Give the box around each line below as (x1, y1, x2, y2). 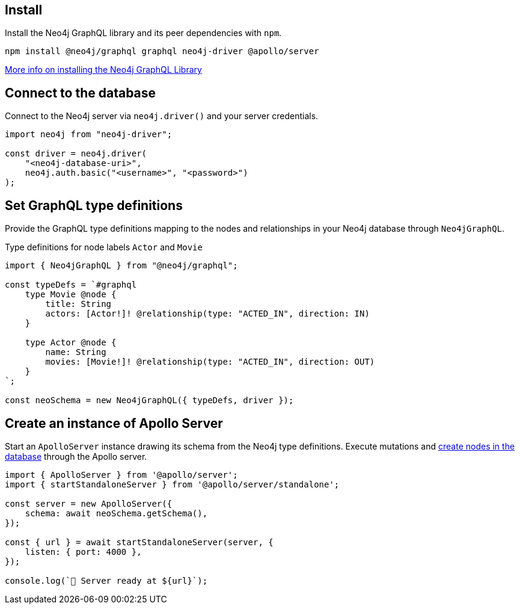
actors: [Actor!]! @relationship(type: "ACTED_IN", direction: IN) (45, 309, 370, 319)
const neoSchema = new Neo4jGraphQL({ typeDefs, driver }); (5, 395, 294, 406)
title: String (45, 299, 112, 309)
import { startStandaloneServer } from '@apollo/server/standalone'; (5, 479, 340, 489)
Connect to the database (5, 85, 156, 100)
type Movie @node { (25, 289, 117, 300)
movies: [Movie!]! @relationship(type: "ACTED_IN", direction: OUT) (45, 357, 375, 367)
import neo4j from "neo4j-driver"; (5, 129, 173, 140)
